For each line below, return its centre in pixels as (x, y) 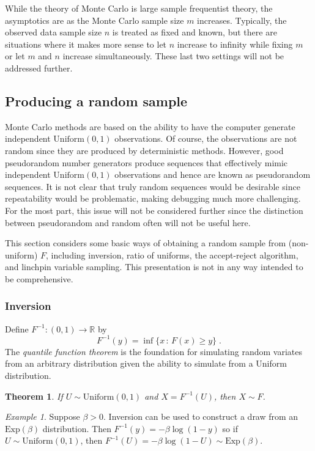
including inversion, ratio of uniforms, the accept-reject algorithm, (175, 255)
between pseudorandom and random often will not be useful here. (128, 222)
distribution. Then (77, 428)
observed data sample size (54, 32)
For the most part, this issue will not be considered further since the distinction (154, 210)
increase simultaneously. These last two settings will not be (173, 56)
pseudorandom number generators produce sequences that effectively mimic (146, 162)
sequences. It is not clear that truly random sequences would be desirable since (153, 186)
